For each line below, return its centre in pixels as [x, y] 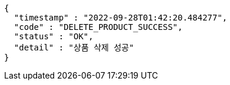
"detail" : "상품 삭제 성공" [74, 47]
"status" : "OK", [54, 36]
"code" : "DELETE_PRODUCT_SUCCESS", [98, 27]
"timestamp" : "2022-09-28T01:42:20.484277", [121, 18]
